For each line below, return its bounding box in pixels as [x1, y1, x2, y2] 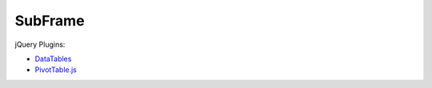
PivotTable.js [34, 65, 78, 75]
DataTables [34, 54, 72, 63]
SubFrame [14, 12, 85, 29]
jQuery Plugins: [14, 40, 66, 49]
